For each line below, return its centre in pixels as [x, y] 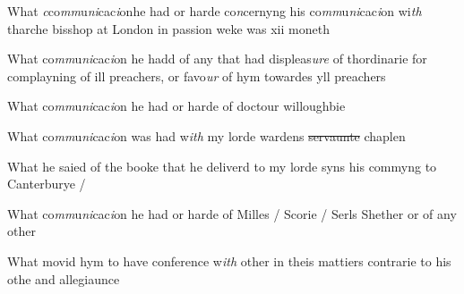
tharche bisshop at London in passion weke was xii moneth [168, 28]
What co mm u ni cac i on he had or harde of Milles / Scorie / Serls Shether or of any [232, 213]
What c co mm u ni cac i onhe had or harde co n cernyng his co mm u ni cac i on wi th [215, 11]
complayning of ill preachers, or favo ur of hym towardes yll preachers [197, 76]
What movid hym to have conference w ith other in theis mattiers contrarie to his [229, 260]
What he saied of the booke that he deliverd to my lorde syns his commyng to [222, 166]
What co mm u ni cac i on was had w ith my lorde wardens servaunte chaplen [206, 135]
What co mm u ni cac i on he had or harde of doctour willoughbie [176, 106]
